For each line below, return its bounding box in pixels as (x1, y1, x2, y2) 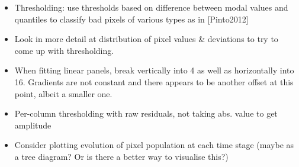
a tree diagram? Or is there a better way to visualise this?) (14, 150, 229, 162)
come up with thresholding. (14, 44, 114, 56)
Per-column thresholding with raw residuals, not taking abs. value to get (14, 107, 278, 120)
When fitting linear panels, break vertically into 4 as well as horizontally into (14, 64, 294, 76)
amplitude (14, 118, 52, 131)
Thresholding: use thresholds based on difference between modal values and (14, 1, 288, 13)
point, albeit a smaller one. (14, 87, 112, 99)
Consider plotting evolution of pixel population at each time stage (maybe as (14, 139, 294, 151)
